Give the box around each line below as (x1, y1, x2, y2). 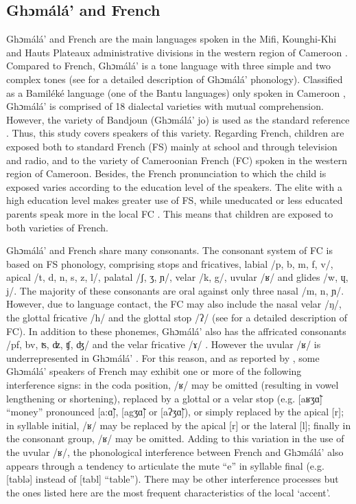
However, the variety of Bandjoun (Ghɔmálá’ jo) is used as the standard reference (6, 112, 350, 126)
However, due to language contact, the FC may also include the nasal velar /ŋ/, (6, 297, 342, 311)
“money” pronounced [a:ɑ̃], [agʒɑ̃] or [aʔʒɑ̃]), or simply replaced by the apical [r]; (6, 404, 344, 419)
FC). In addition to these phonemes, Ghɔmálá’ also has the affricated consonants (6, 323, 346, 338)
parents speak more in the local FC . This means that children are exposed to (6, 206, 333, 220)
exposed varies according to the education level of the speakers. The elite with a (6, 179, 342, 194)
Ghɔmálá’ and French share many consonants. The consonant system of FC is (6, 243, 333, 257)
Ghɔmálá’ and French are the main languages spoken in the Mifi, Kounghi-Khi (6, 32, 337, 46)
